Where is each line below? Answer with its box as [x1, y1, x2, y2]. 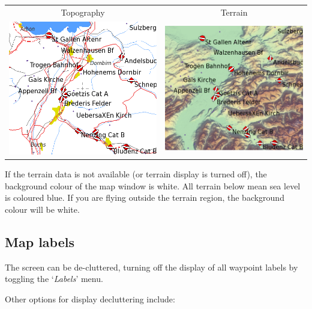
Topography [61, 5, 105, 18]
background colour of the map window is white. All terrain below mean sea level [5, 179, 301, 192]
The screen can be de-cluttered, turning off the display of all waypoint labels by [5, 260, 298, 273]
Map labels [5, 232, 74, 251]
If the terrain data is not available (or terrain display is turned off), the [5, 168, 267, 180]
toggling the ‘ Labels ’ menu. [5, 272, 103, 285]
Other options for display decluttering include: [5, 292, 175, 305]
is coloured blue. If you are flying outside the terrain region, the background [5, 191, 284, 204]
